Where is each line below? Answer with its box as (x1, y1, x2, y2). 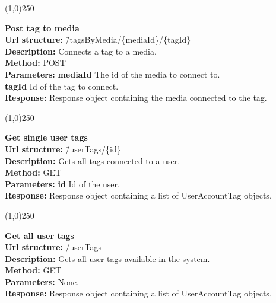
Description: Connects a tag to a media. (5, 44, 157, 57)
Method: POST (5, 56, 66, 69)
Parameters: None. (5, 275, 79, 288)
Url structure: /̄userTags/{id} (5, 142, 121, 155)
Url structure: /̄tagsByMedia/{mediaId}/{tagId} (5, 33, 191, 46)
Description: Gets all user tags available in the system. (5, 252, 210, 264)
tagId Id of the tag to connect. (5, 79, 119, 92)
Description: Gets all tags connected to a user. (5, 154, 180, 167)
